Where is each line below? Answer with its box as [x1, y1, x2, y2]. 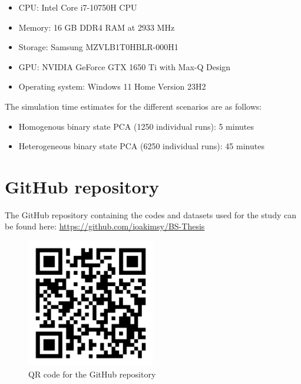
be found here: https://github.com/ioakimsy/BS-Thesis [5, 220, 205, 232]
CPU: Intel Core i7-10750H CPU [18, 1, 137, 13]
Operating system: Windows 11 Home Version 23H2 [18, 80, 206, 93]
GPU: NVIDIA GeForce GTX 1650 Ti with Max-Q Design [18, 60, 231, 73]
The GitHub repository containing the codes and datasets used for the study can [5, 208, 296, 221]
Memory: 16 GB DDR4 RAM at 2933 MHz [18, 21, 175, 33]
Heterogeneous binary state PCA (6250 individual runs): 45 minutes [18, 140, 264, 152]
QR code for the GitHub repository [28, 367, 156, 380]
